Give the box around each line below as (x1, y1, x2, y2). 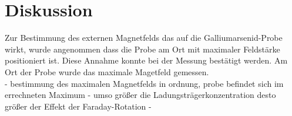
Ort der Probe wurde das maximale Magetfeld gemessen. (5, 65, 209, 78)
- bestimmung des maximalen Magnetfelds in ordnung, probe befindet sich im (5, 77, 284, 89)
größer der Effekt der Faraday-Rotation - (5, 100, 152, 112)
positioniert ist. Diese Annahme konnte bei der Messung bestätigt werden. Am (5, 54, 288, 66)
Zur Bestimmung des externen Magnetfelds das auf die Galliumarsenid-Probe (5, 31, 283, 44)
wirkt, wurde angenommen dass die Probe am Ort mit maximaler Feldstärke (5, 43, 280, 55)
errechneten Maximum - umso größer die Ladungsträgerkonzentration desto (5, 89, 276, 101)
